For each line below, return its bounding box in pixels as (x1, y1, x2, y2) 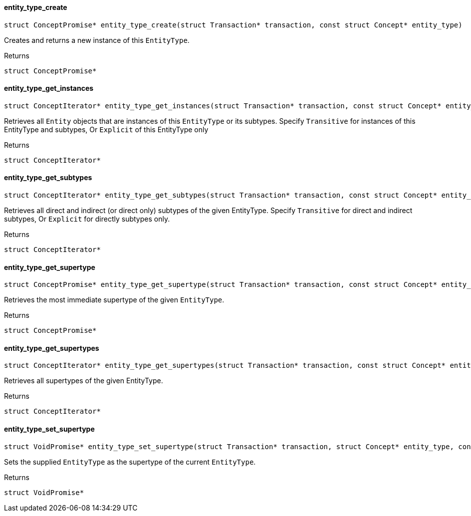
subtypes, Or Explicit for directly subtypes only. (4, 215, 170, 224)
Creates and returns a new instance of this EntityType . (4, 35, 190, 44)
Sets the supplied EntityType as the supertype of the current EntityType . (4, 457, 256, 466)
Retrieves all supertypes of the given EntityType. (4, 376, 163, 385)
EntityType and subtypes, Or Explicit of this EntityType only (4, 125, 209, 134)
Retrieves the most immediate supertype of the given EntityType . (4, 295, 225, 304)
